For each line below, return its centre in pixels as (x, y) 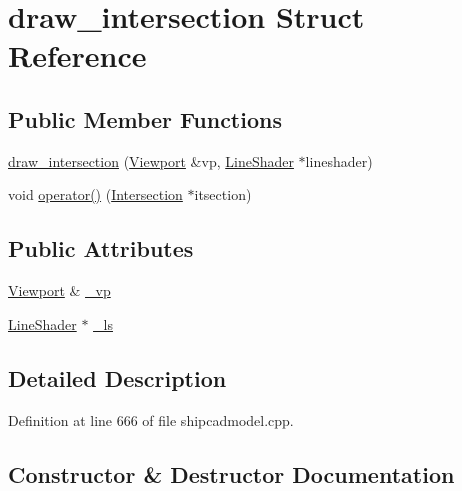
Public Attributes (101, 248)
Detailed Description (117, 377)
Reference (77, 55)
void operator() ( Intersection (95, 194)
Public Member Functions (145, 118)
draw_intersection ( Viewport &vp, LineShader (151, 160)
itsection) (223, 194)
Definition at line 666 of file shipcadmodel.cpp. (151, 419)
